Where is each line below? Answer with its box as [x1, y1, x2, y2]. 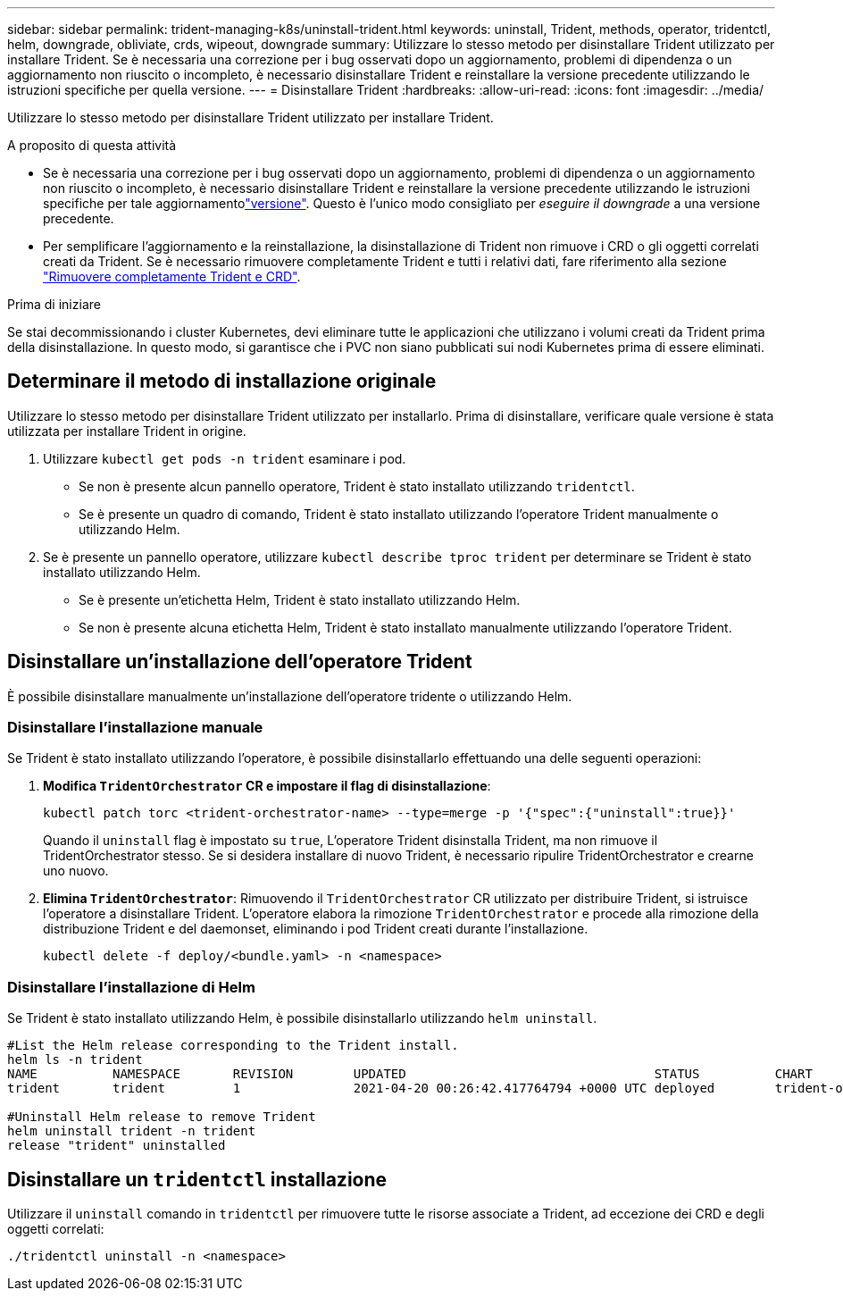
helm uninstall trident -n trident [7, 1124, 256, 1139]
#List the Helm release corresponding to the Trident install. [7, 1038, 459, 1053]
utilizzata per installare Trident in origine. [7, 423, 246, 439]
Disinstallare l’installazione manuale [7, 718, 263, 737]
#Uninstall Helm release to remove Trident [7, 1110, 316, 1125]
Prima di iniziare [7, 297, 101, 312]
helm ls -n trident [7, 1052, 143, 1068]
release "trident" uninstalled [7, 1138, 226, 1153]
